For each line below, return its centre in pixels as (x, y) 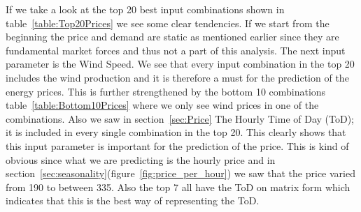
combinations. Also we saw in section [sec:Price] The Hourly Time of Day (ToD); (180, 118)
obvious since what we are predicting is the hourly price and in (141, 159)
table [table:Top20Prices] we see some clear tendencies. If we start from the (168, 23)
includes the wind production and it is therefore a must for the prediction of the (177, 77)
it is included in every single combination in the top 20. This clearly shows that (176, 132)
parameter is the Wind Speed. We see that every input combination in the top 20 (180, 64)
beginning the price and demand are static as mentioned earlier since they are (172, 37)
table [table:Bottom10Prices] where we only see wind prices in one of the (162, 105)
